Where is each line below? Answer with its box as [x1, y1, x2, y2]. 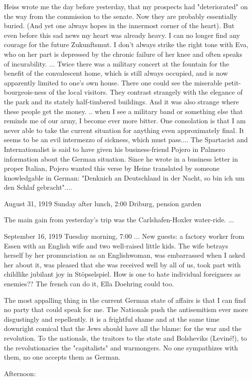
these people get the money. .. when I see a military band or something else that [4, 106, 243, 116]
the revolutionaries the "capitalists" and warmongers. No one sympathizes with [4, 342, 238, 352]
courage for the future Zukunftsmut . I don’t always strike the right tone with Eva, [4, 39, 249, 50]
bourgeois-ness [4, 87, 47, 97]
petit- [224, 77, 241, 87]
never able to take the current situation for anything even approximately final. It [4, 125, 244, 135]
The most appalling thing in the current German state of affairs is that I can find [4, 295, 246, 305]
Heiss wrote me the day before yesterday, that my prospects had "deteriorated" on [4, 1, 248, 11]
